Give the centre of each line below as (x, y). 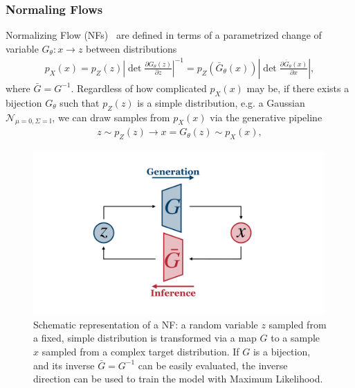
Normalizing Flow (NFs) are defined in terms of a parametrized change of (164, 35)
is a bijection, (282, 352)
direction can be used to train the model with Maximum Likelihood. (178, 379)
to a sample (295, 338)
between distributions (131, 48)
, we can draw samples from (111, 117)
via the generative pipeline (266, 117)
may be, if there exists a (298, 88)
